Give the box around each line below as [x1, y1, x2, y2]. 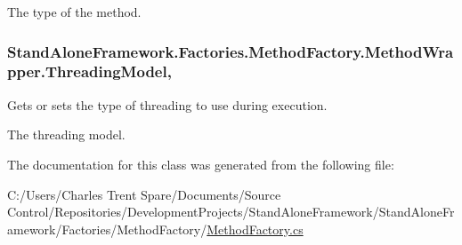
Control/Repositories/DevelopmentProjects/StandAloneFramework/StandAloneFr [7, 202, 455, 221]
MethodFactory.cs [207, 219, 304, 238]
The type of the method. [7, 3, 142, 20]
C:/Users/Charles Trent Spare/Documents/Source [7, 185, 281, 203]
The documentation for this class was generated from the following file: [7, 154, 394, 173]
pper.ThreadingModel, [7, 60, 172, 83]
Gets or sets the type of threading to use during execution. [7, 95, 328, 114]
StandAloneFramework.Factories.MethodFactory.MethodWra [7, 40, 454, 62]
